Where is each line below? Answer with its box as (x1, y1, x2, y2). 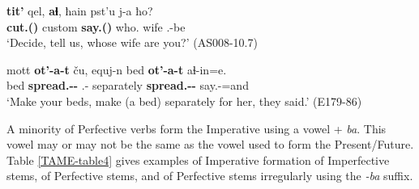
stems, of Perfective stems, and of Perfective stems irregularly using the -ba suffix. (6, 167, 413, 184)
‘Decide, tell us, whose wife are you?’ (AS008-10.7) (6, 34, 258, 51)
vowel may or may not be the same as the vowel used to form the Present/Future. (6, 136, 414, 153)
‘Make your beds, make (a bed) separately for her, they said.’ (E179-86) (6, 92, 362, 109)
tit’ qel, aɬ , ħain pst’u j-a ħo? (6, 2, 153, 19)
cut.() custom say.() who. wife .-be (6, 18, 186, 35)
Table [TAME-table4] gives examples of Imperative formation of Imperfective (6, 151, 390, 168)
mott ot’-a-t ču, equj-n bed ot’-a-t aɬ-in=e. (6, 61, 227, 78)
